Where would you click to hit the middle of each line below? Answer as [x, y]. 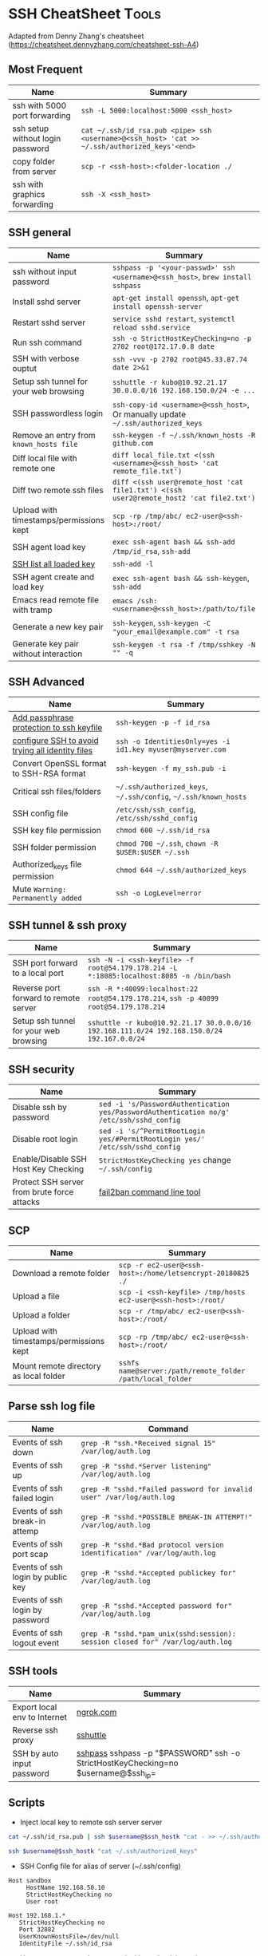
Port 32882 [37, 1930]
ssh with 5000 [39, 105]
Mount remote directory [57, 1366]
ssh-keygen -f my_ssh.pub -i [171, 769]
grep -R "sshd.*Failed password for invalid [167, 1489]
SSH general [40, 233]
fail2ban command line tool [150, 1192]
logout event [36, 1642]
